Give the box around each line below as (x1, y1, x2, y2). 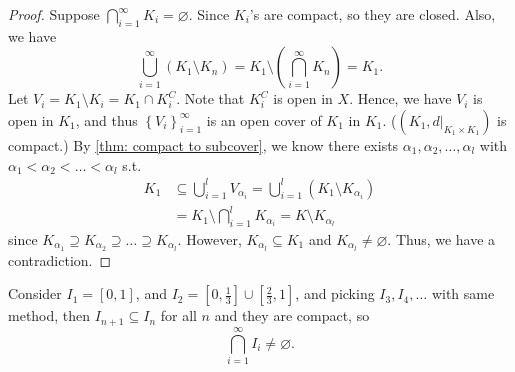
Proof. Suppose (8, 4, 100, 24)
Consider (8, 283, 62, 304)
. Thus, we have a (387, 229, 496, 250)
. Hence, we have (349, 88, 452, 109)
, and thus (75, 109, 138, 130)
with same (431, 283, 495, 304)
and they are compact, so (214, 305, 370, 326)
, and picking (295, 283, 375, 304)
